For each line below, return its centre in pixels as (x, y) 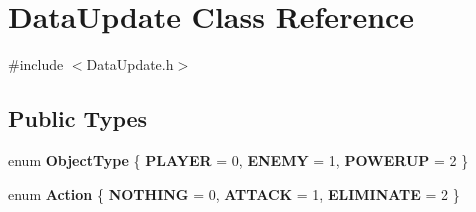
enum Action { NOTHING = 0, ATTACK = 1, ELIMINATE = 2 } (234, 193)
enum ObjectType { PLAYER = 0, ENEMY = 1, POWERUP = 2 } (238, 159)
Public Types (78, 118)
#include (36, 64)
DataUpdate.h (130, 64)
